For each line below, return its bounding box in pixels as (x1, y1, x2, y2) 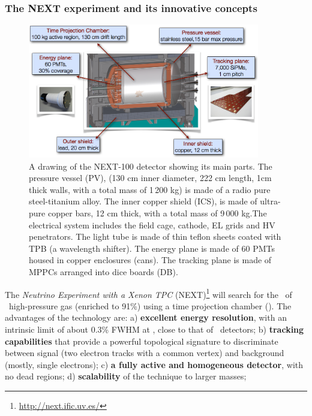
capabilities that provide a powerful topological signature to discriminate (5, 334, 278, 347)
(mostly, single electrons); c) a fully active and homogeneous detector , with (5, 358, 304, 370)
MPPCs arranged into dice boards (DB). (29, 266, 178, 278)
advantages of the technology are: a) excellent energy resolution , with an (5, 311, 287, 324)
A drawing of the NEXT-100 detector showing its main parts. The (29, 159, 272, 172)
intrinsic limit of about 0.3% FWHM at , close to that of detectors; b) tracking (5, 323, 304, 336)
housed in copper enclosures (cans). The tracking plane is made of (29, 254, 272, 266)
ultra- (260, 195, 281, 207)
